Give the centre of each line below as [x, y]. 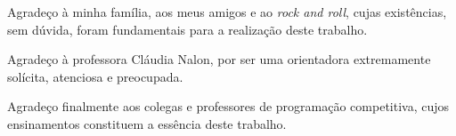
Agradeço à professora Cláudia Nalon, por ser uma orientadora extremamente [219, 59]
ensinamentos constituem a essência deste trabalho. [147, 123]
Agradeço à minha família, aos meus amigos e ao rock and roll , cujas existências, [227, 12]
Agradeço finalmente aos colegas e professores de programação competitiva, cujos [228, 106]
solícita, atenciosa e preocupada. [95, 76]
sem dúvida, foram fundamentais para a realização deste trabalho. [187, 29]
